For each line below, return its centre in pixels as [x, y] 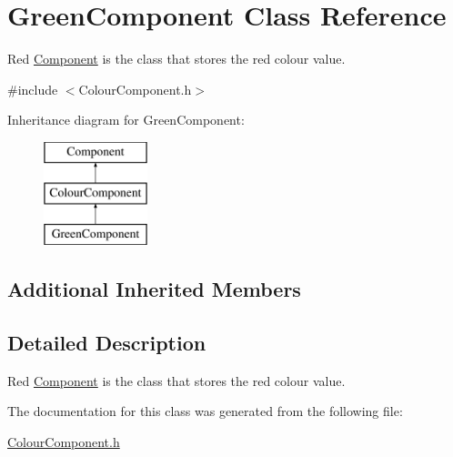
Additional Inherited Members [154, 289]
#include [33, 89]
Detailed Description [107, 343]
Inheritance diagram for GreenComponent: [126, 120]
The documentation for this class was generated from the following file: [205, 411]
